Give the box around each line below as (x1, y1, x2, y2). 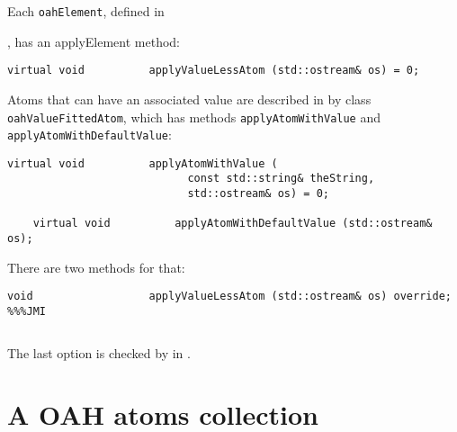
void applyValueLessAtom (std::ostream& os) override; (7, 290, 452, 303)
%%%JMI (7, 305, 46, 318)
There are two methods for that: (7, 257, 185, 276)
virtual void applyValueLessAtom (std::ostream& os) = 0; (7, 64, 420, 77)
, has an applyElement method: (7, 31, 181, 50)
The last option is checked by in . (7, 343, 191, 362)
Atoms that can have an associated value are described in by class (7, 89, 372, 108)
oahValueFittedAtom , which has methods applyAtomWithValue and (7, 107, 381, 126)
